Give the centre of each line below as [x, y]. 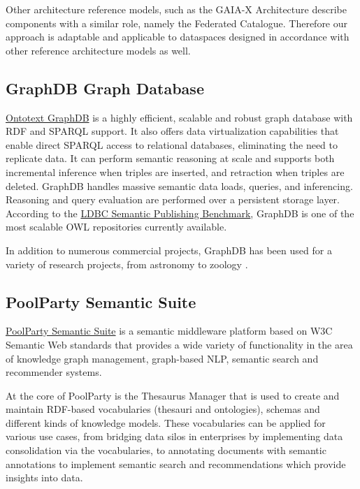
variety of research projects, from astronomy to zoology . [127, 264]
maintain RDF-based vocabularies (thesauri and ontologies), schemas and [163, 409]
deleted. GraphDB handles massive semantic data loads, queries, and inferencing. [179, 185]
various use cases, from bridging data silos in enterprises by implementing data [174, 436]
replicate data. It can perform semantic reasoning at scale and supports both [170, 158]
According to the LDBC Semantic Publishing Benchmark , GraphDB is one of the [180, 213]
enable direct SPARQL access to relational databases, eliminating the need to [172, 144]
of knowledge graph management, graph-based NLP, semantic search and [162, 358]
